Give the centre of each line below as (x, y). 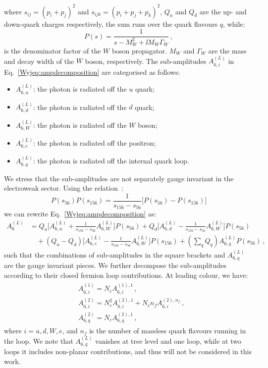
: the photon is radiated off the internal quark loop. (111, 161)
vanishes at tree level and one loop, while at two (168, 341)
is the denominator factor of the (53, 50)
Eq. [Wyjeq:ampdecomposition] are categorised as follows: (92, 72)
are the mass (227, 50)
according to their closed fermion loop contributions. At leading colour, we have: (126, 275)
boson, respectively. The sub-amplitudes (146, 61)
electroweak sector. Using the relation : (64, 188)
